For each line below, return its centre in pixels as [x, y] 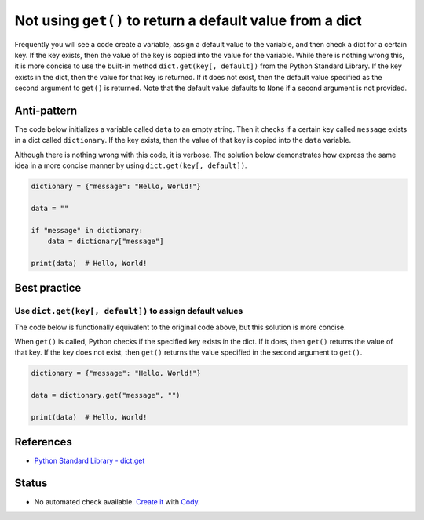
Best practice [48, 288]
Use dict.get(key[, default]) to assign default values [129, 311]
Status [31, 484]
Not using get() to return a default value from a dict [188, 20]
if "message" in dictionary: [87, 230]
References [43, 442]
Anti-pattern [46, 110]
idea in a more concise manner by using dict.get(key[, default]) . [131, 165]
